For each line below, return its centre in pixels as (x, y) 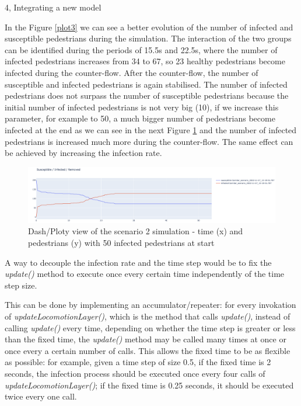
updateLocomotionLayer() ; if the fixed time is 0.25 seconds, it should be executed (149, 385)
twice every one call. (41, 396)
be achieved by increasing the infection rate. (83, 153)
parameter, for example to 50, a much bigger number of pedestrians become (140, 118)
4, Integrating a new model (53, 7)
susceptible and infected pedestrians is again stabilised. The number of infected (146, 84)
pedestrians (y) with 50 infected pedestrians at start (121, 243)
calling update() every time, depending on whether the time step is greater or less (150, 327)
